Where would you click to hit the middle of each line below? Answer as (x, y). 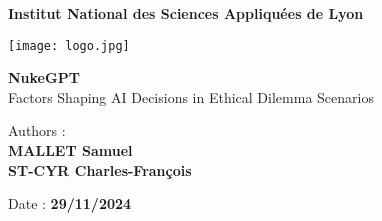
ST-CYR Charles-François (100, 169)
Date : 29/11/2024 (70, 203)
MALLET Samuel (70, 150)
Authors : (37, 130)
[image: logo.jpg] (69, 45)
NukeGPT (44, 77)
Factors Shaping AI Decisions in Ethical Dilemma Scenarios (191, 96)
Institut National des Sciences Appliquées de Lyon (186, 13)
